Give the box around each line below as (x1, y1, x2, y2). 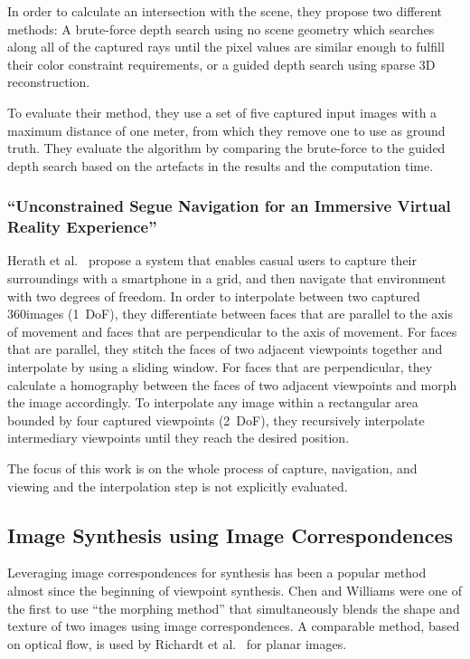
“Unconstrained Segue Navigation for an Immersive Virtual (7, 195, 451, 217)
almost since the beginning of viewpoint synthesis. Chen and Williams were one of (7, 581, 462, 599)
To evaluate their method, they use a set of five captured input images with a (7, 102, 437, 121)
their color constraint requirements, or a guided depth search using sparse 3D (7, 54, 436, 73)
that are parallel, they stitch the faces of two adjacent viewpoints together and (7, 339, 443, 358)
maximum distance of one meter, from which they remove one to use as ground (7, 120, 446, 139)
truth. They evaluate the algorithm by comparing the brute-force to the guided (7, 138, 446, 158)
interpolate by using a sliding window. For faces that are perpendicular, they (7, 358, 433, 377)
